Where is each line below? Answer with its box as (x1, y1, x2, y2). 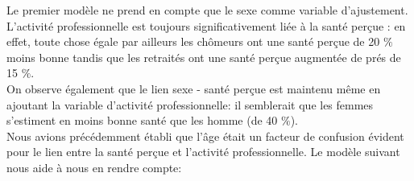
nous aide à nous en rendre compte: (6, 158, 182, 175)
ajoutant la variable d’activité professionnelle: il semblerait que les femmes (6, 96, 374, 113)
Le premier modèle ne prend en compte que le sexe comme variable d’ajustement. (6, 2, 408, 18)
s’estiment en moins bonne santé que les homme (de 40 (6, 112, 278, 129)
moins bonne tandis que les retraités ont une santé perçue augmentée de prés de (6, 48, 401, 65)
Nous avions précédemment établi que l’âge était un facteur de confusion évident (6, 127, 404, 144)
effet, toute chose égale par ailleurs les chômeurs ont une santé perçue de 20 (6, 33, 380, 50)
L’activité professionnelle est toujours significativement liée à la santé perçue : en (6, 17, 406, 34)
